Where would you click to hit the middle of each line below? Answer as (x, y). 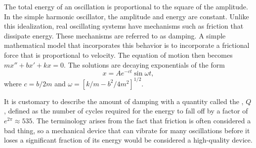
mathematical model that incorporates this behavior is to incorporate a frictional (127, 45)
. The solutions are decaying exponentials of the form (144, 64)
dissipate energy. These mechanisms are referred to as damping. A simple (115, 35)
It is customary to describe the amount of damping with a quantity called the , (124, 101)
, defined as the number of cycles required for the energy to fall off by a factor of (126, 111)
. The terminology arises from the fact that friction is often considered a (142, 120)
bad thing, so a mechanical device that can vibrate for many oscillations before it (127, 130)
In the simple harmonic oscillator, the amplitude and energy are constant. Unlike (127, 16)
